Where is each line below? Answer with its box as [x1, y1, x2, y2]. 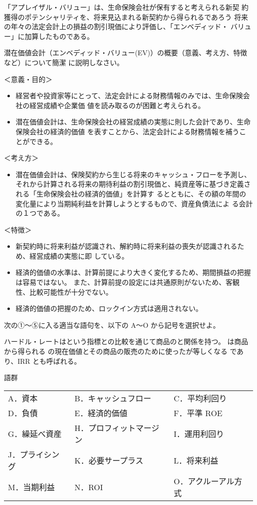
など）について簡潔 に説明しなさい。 [4, 57, 124, 67]
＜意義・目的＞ [4, 74, 52, 84]
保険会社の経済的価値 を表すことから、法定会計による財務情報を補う [15, 126, 240, 136]
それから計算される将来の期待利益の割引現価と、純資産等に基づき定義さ [15, 179, 251, 189]
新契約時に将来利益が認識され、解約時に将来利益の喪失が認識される [15, 241, 237, 251]
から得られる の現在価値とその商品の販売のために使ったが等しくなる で [4, 346, 237, 356]
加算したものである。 [24, 31, 94, 41]
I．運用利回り [173, 427, 224, 439]
